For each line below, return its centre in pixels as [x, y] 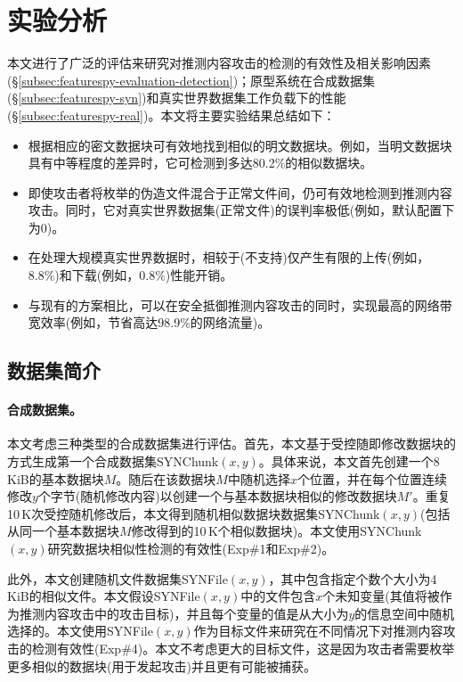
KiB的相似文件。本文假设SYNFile [104, 596]
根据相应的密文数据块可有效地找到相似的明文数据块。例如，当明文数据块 [240, 145]
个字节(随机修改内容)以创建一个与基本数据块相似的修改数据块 [217, 496]
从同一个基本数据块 [63, 531]
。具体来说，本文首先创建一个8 [349, 461]
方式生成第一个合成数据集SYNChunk [113, 461]
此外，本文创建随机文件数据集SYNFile [118, 578]
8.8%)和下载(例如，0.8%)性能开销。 [130, 275]
